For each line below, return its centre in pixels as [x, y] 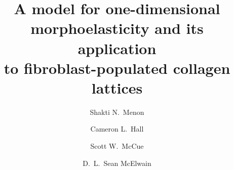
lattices [117, 87]
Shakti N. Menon [117, 112]
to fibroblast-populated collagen [117, 68]
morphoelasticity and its [117, 28]
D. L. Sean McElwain [117, 163]
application [117, 48]
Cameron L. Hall [117, 129]
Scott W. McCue [117, 146]
